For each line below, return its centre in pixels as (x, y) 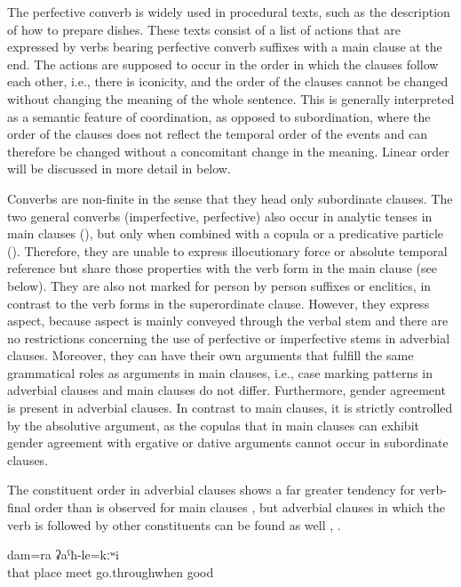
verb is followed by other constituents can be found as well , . (174, 524)
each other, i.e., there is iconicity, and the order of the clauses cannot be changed (228, 81)
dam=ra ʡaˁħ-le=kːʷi (63, 555)
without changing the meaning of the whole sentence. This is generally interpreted (231, 98)
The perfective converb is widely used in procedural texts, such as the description (229, 12)
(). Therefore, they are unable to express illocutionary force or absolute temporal (227, 250)
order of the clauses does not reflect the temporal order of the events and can (218, 134)
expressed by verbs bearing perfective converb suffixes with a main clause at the (225, 47)
